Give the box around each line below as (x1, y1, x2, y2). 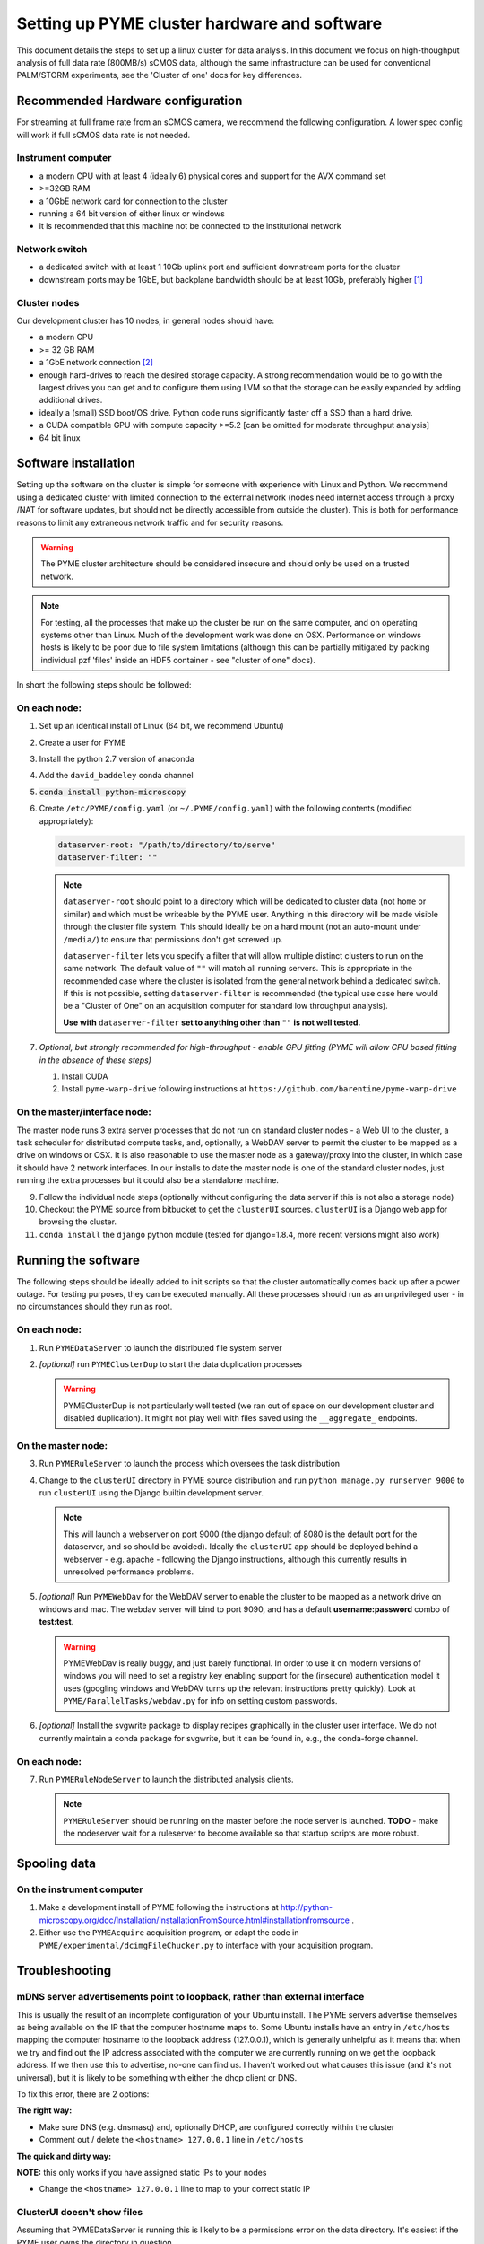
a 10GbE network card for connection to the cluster (39, 196, 228, 206)
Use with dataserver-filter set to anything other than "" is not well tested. (63, 1017, 361, 1028)
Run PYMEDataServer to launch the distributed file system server (39, 1342, 282, 1353)
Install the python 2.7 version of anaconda (39, 754, 194, 765)
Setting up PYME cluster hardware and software (16, 13, 383, 33)
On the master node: (16, 1439, 108, 1451)
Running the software (16, 1252, 141, 1267)
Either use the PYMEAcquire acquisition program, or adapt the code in (39, 1927, 299, 1938)
